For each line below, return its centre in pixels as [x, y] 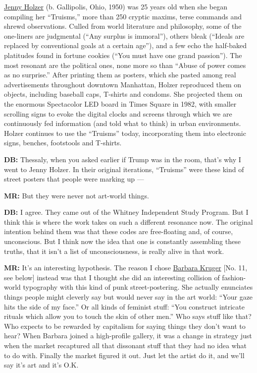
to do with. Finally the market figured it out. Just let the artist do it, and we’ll [124, 355]
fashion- [234, 277]
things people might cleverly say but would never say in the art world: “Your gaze [128, 297]
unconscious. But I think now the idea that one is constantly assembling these [122, 241]
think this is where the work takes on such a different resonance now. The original [128, 221]
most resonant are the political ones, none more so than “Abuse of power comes [125, 65]
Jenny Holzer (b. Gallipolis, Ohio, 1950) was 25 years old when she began [116, 6]
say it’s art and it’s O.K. [41, 365]
